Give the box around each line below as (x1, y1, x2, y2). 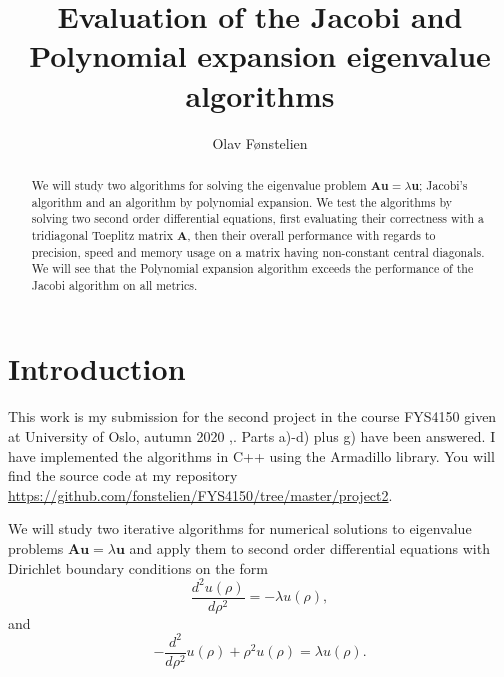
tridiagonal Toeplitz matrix (31, 226, 173, 243)
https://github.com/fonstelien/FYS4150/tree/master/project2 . (8, 484, 393, 505)
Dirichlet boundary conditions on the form (8, 557, 268, 578)
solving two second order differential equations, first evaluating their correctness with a (31, 210, 484, 227)
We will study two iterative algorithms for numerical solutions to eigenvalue (8, 518, 472, 539)
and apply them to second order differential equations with (129, 537, 490, 558)
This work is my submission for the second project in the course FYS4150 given (8, 406, 497, 427)
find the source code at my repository (8, 465, 238, 486)
